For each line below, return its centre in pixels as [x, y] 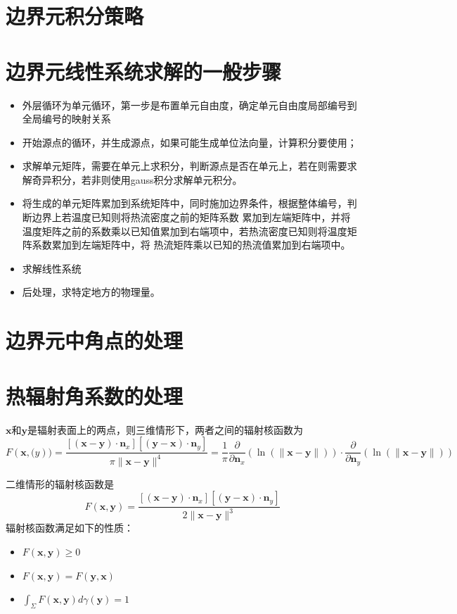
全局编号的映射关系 [66, 119]
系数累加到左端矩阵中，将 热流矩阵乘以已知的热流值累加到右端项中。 [191, 245]
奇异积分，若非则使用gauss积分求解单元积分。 [137, 179]
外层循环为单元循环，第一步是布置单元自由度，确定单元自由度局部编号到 [189, 105]
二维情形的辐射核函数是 [60, 483]
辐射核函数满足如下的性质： [70, 528]
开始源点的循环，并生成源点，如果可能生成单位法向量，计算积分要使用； [189, 142]
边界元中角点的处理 [95, 340]
